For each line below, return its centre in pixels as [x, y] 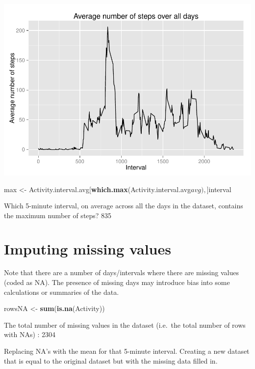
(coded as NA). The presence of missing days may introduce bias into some [117, 282]
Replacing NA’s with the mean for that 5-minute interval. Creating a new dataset [127, 351]
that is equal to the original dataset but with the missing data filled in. [111, 360]
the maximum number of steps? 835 [58, 215]
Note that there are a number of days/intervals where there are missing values [121, 272]
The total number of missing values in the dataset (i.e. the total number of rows [125, 325]
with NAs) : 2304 [30, 334]
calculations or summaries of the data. [62, 292]
